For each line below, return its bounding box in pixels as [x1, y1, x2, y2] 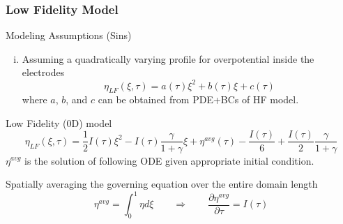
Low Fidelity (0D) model [6, 115, 112, 130]
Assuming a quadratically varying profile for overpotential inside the [22, 51, 314, 66]
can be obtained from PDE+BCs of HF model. [98, 92, 299, 107]
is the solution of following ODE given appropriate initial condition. [24, 153, 314, 167]
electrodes [22, 65, 65, 80]
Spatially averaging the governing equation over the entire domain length [6, 177, 318, 191]
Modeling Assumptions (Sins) [6, 28, 132, 43]
